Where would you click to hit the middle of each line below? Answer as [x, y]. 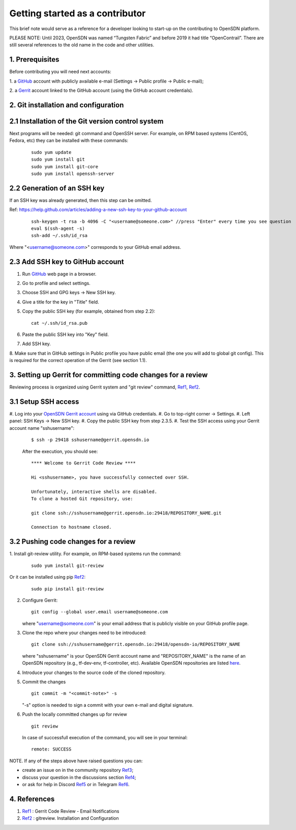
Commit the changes [44, 682]
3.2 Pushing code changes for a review [72, 542]
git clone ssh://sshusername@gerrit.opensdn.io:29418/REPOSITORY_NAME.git [126, 513]
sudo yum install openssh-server [73, 174]
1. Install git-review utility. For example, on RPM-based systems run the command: [95, 554]
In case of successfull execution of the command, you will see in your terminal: [105, 737]
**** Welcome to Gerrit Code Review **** [83, 463]
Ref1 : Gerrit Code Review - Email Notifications [71, 811]
